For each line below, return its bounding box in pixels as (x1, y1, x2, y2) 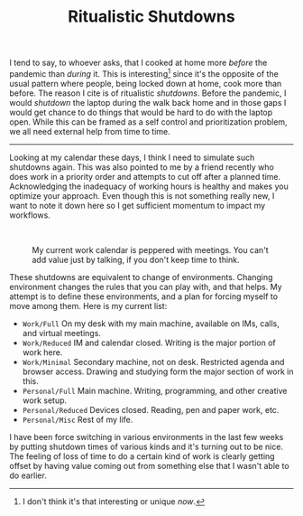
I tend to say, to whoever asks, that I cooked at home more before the (9, 57, 268, 69)
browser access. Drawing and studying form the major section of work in (22, 366, 294, 377)
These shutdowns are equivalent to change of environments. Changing (9, 271, 273, 282)
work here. (22, 346, 63, 358)
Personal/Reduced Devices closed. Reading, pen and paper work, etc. (22, 404, 280, 415)
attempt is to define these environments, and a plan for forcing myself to (9, 291, 278, 302)
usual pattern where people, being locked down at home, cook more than (9, 78, 282, 89)
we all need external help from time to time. (9, 126, 171, 136)
